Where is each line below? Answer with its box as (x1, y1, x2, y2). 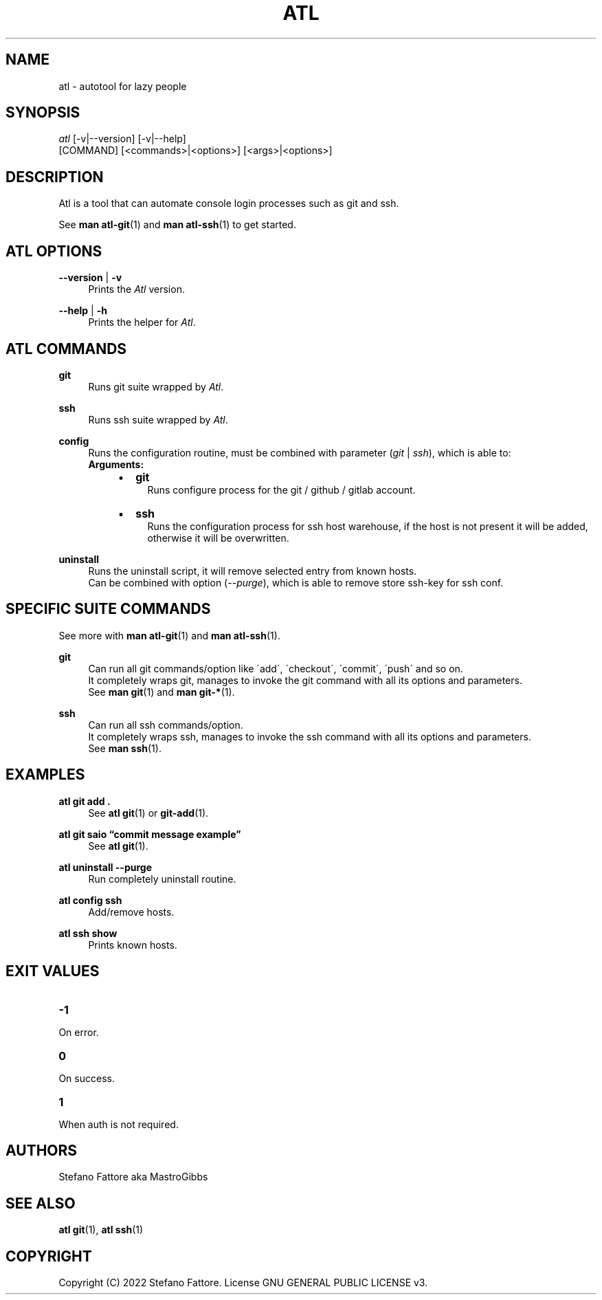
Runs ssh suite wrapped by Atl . (88, 413, 228, 426)
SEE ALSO (5, 1194, 76, 1212)
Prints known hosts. (88, 938, 177, 951)
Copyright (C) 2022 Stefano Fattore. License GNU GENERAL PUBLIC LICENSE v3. (58, 1277, 428, 1289)
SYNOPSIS (5, 104, 80, 122)
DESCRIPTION (5, 168, 104, 186)
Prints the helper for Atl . (88, 316, 196, 329)
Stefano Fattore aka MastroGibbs (58, 1171, 208, 1183)
